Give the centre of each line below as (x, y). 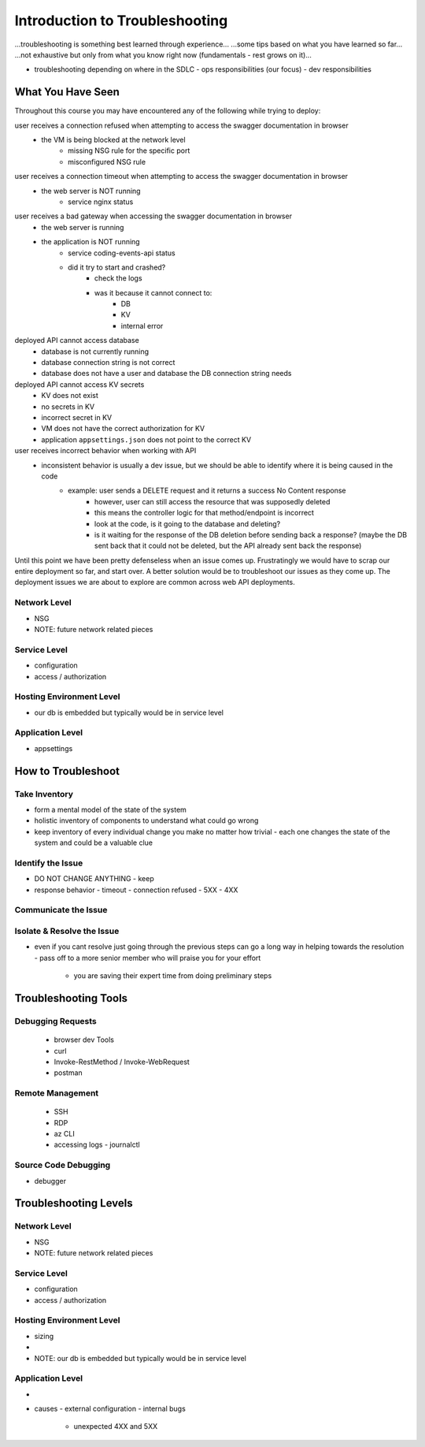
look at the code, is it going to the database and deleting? (188, 523)
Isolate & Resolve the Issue (67, 931)
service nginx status (101, 202)
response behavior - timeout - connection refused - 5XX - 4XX (136, 890)
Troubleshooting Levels (74, 1203)
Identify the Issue (49, 863)
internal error (142, 325)
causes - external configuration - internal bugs (110, 1409)
